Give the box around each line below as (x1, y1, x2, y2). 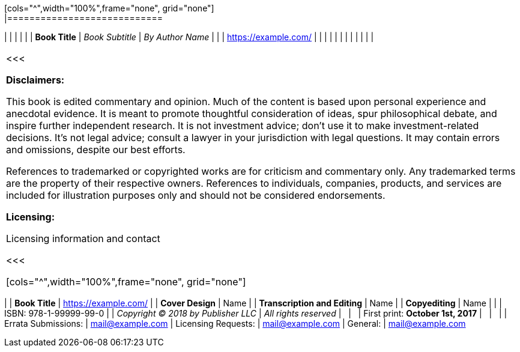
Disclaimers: (6, 74, 65, 86)
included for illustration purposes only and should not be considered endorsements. (6, 189, 385, 201)
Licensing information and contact (6, 232, 160, 244)
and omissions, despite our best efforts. (6, 144, 186, 156)
